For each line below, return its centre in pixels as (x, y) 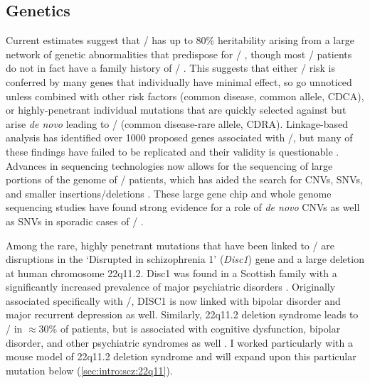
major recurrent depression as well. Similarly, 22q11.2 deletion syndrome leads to (182, 314)
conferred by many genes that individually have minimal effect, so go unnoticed (179, 81)
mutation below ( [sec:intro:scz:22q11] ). (89, 370)
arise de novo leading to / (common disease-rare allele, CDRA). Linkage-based (177, 123)
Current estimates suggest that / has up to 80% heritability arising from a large (180, 40)
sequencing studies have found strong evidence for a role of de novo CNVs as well (183, 207)
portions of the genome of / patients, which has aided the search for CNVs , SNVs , (184, 179)
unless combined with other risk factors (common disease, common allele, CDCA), (185, 96)
